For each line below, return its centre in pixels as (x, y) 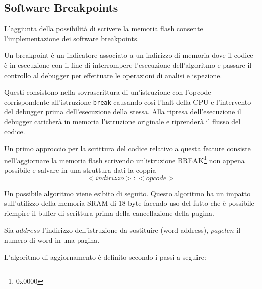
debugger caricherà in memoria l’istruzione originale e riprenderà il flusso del (122, 122)
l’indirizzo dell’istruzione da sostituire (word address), (125, 230)
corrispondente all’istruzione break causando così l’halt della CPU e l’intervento (128, 101)
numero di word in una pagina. (52, 240)
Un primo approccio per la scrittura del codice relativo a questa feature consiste (127, 148)
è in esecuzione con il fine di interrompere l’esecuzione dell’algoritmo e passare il (128, 65)
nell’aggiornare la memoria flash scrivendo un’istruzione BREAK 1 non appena (124, 159)
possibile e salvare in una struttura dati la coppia (80, 170)
